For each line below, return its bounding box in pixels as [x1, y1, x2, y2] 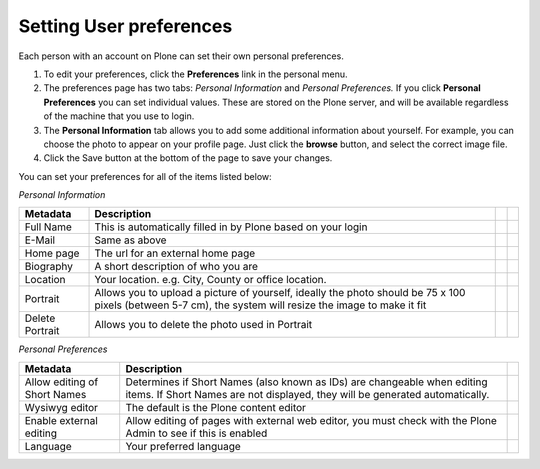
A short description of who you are [94, 260, 259, 274]
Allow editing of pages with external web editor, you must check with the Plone [125, 413, 497, 427]
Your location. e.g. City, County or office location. [94, 273, 327, 287]
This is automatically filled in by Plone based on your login [94, 220, 368, 234]
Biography [24, 260, 74, 274]
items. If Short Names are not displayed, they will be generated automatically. [125, 387, 490, 401]
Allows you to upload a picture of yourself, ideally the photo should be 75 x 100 [94, 286, 466, 300]
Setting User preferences [18, 15, 233, 37]
